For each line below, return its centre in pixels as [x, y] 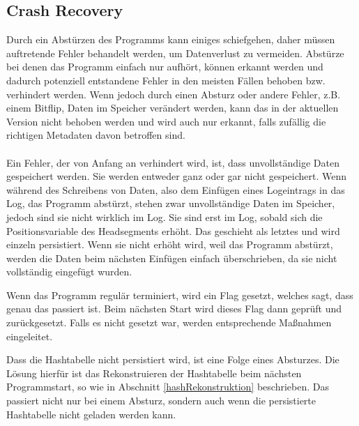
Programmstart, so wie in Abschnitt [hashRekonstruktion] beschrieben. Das [168, 387]
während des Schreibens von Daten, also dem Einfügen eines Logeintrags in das [176, 189]
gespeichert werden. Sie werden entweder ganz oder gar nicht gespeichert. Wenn [177, 176]
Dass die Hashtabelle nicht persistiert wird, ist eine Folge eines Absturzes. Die [173, 359]
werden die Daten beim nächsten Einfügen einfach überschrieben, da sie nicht [172, 258]
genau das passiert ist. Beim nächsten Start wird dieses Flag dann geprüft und [174, 309]
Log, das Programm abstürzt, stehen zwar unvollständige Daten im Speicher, [171, 203]
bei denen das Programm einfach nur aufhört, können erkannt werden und [165, 67]
